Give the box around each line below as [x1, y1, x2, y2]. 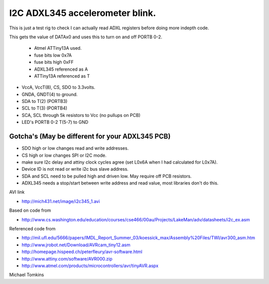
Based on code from [9, 207, 51, 213]
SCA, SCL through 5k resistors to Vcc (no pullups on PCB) [21, 112, 140, 118]
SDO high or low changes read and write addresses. [21, 145, 129, 151]
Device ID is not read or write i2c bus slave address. [21, 166, 129, 172]
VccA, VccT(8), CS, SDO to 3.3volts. [21, 85, 96, 91]
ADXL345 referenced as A [34, 66, 88, 72]
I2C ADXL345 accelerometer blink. [9, 7, 156, 18]
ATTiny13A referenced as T [34, 73, 90, 79]
